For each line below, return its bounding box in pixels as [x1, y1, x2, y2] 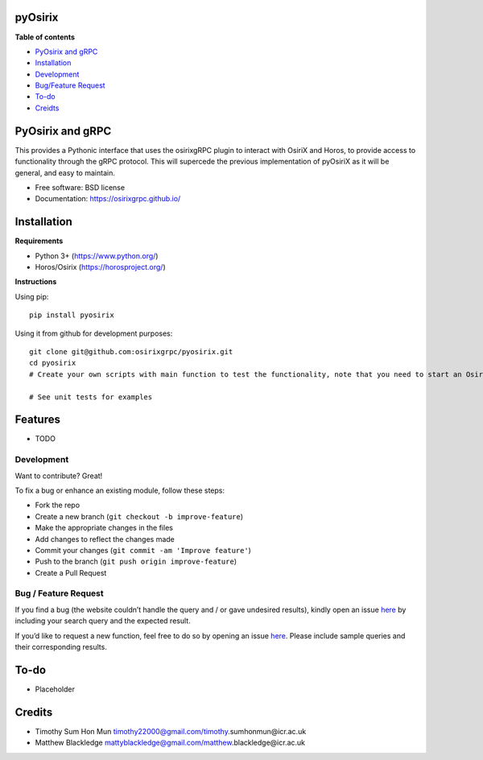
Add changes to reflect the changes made [35, 534, 175, 543]
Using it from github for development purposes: [14, 328, 173, 338]
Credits [14, 705, 53, 719]
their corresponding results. [14, 642, 108, 652]
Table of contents [14, 32, 76, 42]
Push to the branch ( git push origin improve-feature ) [35, 556, 237, 567]
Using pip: [14, 291, 49, 301]
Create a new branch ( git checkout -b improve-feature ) [35, 511, 244, 521]
